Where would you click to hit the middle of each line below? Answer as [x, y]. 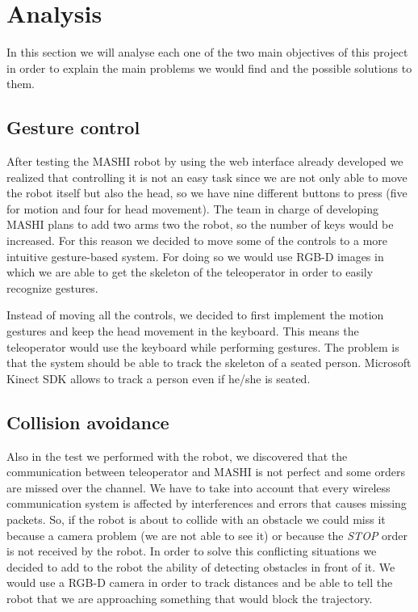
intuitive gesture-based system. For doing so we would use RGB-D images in [195, 256]
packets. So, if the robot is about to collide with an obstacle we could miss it [196, 519]
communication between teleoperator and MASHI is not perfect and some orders [206, 472]
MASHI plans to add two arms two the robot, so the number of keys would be [200, 224]
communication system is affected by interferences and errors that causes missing [207, 503]
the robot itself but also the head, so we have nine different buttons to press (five [207, 193]
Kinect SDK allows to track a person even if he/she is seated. [159, 378]
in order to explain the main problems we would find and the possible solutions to [209, 68]
